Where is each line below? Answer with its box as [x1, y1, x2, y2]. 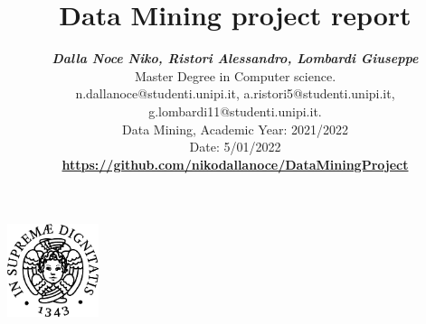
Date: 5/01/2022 [189, 137, 281, 156]
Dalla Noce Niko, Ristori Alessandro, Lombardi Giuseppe [52, 49, 419, 68]
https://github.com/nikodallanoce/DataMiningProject [62, 154, 409, 173]
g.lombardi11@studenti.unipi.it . [148, 101, 322, 120]
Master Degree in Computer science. [134, 66, 336, 85]
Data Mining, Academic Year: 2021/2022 [122, 119, 348, 138]
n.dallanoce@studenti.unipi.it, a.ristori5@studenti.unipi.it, [75, 84, 395, 103]
